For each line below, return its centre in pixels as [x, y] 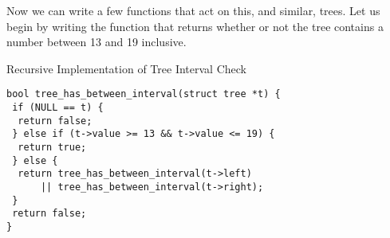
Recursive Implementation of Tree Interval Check [126, 68]
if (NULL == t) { [58, 108]
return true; [52, 147]
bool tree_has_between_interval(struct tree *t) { [144, 94]
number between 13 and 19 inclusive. [97, 42]
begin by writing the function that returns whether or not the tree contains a [195, 26]
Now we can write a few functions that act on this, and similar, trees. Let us [193, 10]
